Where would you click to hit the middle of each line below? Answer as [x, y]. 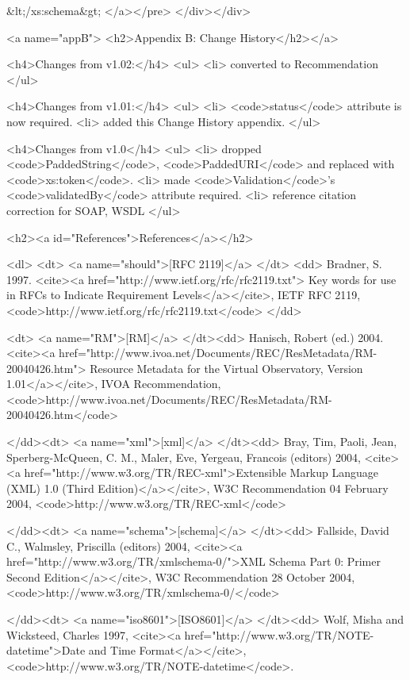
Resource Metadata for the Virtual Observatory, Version [226, 368]
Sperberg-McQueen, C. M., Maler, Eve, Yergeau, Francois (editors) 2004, [184, 457]
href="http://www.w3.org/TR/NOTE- [279, 634]
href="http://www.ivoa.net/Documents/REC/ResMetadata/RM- [218, 353]
